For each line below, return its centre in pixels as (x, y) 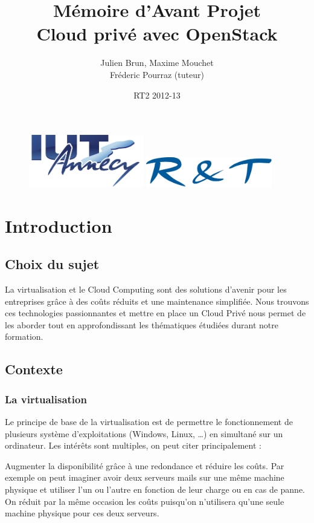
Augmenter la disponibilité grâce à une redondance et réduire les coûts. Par (145, 465)
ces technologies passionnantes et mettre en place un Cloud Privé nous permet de (155, 313)
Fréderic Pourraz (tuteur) (157, 74)
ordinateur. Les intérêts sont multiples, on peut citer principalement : (133, 445)
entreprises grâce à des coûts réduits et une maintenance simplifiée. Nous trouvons (157, 301)
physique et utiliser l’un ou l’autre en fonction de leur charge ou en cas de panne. (155, 489)
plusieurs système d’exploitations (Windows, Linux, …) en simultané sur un (144, 433)
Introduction (59, 225)
